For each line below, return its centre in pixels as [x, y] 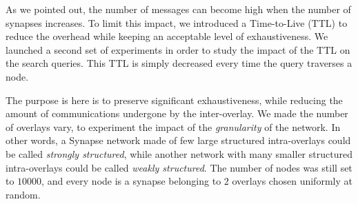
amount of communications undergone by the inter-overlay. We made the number [177, 113]
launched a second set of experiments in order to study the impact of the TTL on [178, 49]
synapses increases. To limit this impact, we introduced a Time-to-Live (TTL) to [177, 22]
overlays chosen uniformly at [292, 181]
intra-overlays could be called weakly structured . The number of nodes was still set [179, 167]
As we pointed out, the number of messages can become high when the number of [178, 9]
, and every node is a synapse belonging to [131, 181]
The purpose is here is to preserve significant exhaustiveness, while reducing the [174, 100]
